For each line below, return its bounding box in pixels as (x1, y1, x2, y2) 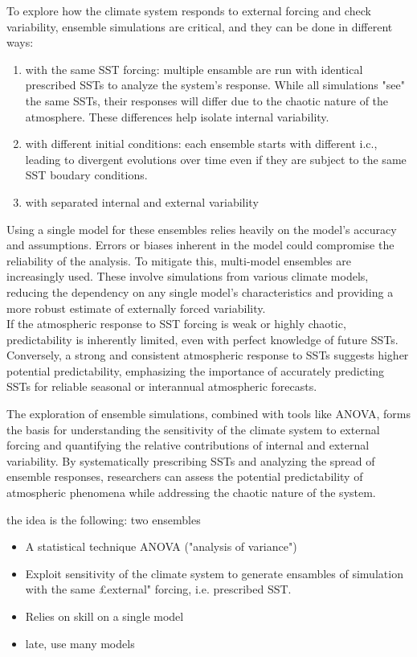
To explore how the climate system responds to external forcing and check (6, 2, 371, 18)
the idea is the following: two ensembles (6, 511, 201, 528)
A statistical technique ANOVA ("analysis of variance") (25, 538, 297, 555)
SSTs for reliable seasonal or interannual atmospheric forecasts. (6, 378, 317, 395)
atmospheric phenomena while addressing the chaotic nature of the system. (6, 484, 376, 501)
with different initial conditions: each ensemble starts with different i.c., (25, 135, 378, 152)
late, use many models (25, 634, 135, 651)
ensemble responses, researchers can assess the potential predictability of (6, 468, 363, 485)
